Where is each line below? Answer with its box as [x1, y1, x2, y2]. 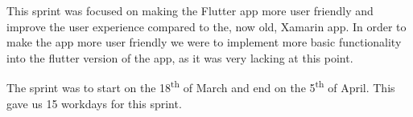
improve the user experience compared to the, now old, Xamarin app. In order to [6, 18, 407, 34]
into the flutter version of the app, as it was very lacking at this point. [6, 49, 353, 66]
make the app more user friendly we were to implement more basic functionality [6, 34, 402, 50]
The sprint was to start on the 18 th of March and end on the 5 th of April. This [6, 77, 395, 96]
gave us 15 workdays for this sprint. [6, 95, 182, 111]
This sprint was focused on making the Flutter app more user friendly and [6, 2, 374, 18]
